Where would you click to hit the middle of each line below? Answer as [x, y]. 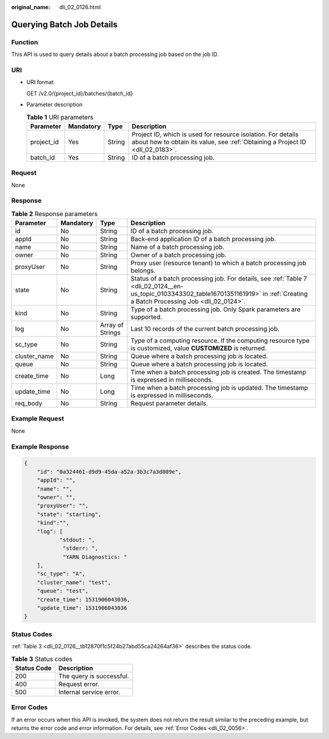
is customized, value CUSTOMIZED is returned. [199, 348]
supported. [147, 317]
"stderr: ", [80, 548]
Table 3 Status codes [42, 659]
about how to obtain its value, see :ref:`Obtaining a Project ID [219, 142]
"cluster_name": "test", [74, 582]
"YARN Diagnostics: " [95, 557]
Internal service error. [89, 692]
